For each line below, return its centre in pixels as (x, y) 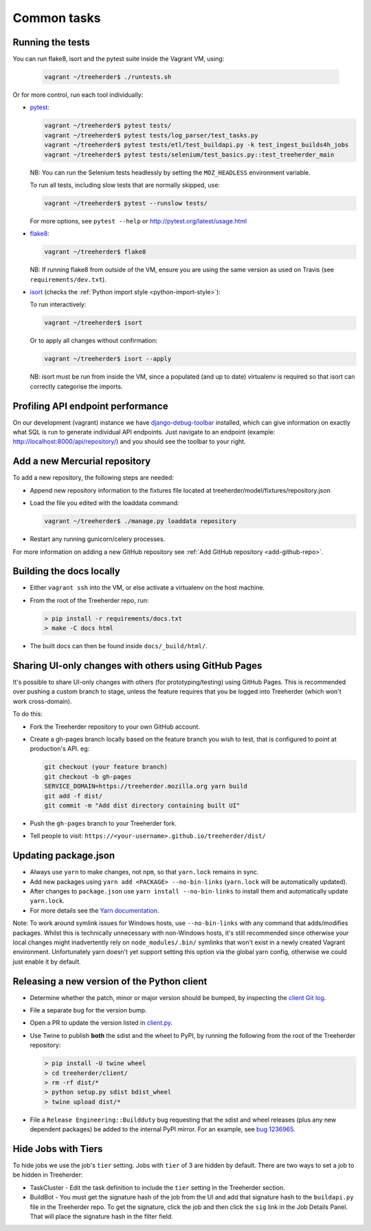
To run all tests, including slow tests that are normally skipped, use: (125, 185)
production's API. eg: (60, 748)
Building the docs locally (66, 572)
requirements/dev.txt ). (68, 279)
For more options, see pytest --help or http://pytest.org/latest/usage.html (138, 221)
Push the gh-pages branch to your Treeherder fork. (103, 823)
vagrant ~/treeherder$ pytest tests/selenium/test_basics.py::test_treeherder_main (189, 154)
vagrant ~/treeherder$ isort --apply (108, 359)
